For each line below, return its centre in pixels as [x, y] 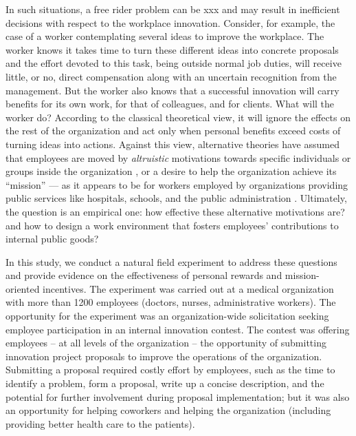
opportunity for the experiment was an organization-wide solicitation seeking [167, 316]
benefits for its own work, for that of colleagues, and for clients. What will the [170, 104]
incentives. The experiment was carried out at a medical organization [188, 288]
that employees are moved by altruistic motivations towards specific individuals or [178, 157]
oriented [23, 288]
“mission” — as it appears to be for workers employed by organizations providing [177, 184]
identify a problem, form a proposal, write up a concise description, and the [165, 383]
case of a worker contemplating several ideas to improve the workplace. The [165, 36]
